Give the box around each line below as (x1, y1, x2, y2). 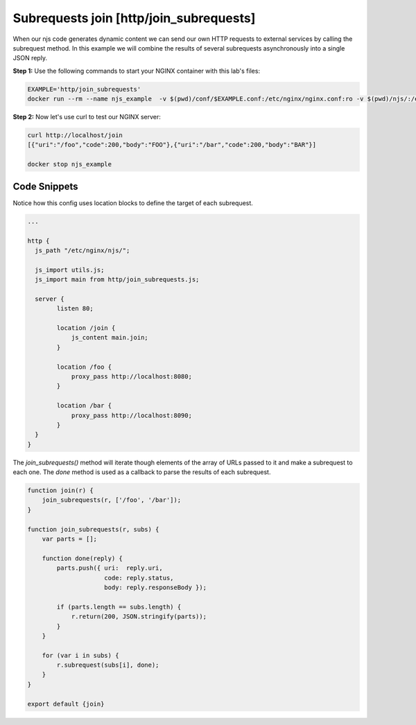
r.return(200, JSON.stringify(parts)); (71, 613, 207, 620)
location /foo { (56, 362, 112, 371)
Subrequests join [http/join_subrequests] (12, 10, 256, 26)
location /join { (56, 324, 116, 332)
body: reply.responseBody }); (104, 583, 207, 591)
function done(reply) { (42, 554, 123, 562)
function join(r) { (27, 487, 94, 495)
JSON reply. (12, 54, 48, 62)
